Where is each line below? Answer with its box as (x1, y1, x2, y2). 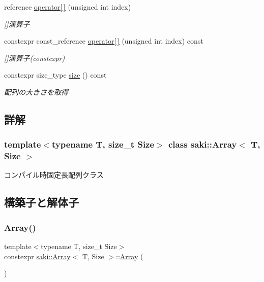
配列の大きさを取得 (4, 86, 68, 97)
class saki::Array (168, 138, 237, 151)
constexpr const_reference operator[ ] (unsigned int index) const (4, 36, 203, 46)
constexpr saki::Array (4, 251, 71, 261)
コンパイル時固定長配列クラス (4, 169, 104, 180)
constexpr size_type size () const (4, 69, 107, 80)
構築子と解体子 (4, 194, 79, 210)
